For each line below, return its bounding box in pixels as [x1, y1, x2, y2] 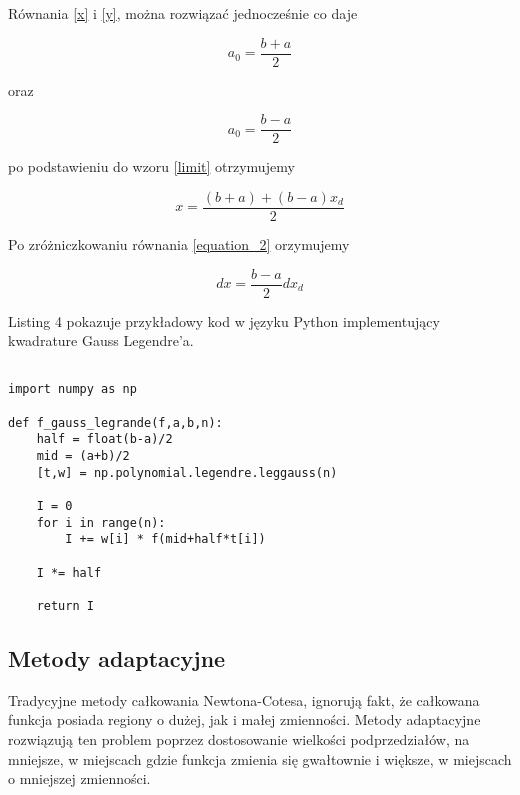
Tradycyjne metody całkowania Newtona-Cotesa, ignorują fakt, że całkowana [8, 689, 480, 710]
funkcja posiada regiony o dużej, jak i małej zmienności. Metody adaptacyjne [8, 709, 481, 730]
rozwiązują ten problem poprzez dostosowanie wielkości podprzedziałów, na [8, 729, 470, 750]
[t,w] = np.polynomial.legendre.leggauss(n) [36, 465, 338, 480]
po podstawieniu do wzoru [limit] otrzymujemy [8, 156, 295, 177]
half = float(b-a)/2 [36, 432, 173, 447]
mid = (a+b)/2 [36, 449, 130, 464]
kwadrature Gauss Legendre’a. [8, 330, 194, 351]
